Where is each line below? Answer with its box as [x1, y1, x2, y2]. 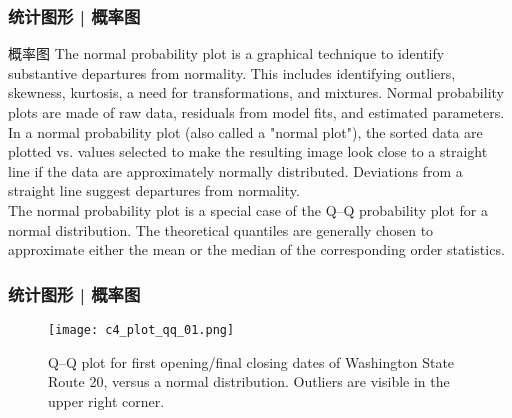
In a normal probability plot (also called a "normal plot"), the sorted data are [8, 121, 483, 142]
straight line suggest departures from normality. [8, 180, 300, 201]
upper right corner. [48, 390, 165, 411]
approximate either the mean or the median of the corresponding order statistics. [8, 239, 505, 260]
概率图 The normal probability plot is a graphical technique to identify [8, 43, 445, 64]
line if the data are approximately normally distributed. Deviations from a [8, 160, 463, 181]
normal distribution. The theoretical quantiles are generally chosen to [8, 219, 434, 240]
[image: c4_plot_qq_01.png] [48, 322, 235, 337]
